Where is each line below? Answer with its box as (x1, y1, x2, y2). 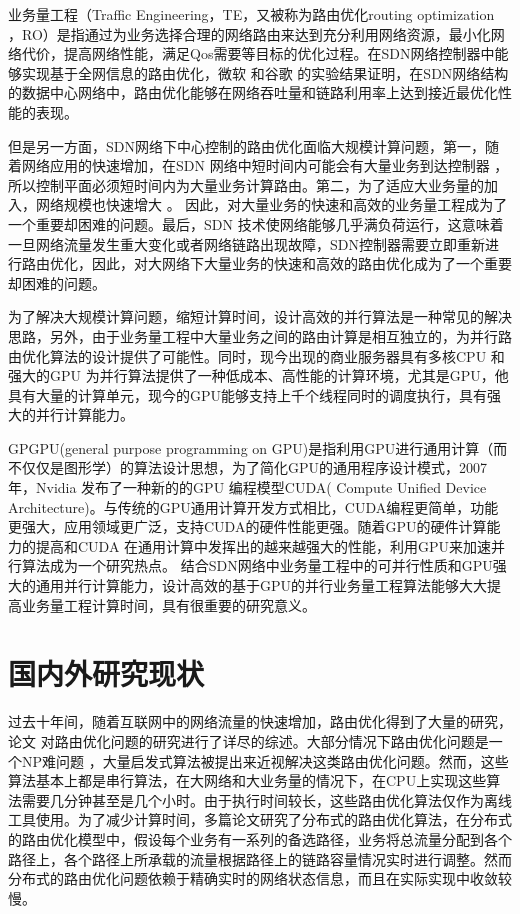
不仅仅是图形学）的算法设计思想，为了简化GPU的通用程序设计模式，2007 (8, 457, 488, 478)
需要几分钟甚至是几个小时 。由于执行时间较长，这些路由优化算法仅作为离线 (21, 789, 512, 810)
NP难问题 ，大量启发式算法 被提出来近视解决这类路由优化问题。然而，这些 (21, 750, 509, 771)
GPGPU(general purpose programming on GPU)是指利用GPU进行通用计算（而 (8, 437, 508, 458)
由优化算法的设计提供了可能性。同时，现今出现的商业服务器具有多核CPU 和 (8, 345, 505, 366)
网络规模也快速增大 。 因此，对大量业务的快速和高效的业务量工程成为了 (35, 194, 508, 215)
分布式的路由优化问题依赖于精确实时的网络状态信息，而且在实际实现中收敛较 (8, 868, 512, 889)
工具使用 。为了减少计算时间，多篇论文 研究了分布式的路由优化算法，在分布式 (8, 809, 512, 830)
